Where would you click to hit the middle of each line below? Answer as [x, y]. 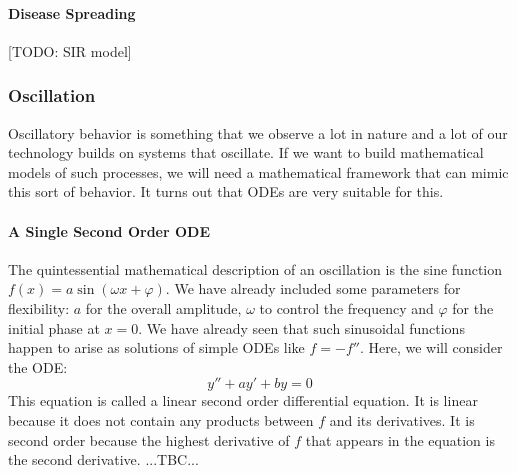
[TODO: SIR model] [70, 50]
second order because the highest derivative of [149, 439]
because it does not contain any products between [161, 419]
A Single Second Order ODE [109, 230]
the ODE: [38, 366]
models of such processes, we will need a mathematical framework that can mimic [258, 171]
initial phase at [54, 327]
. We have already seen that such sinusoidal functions [301, 327]
